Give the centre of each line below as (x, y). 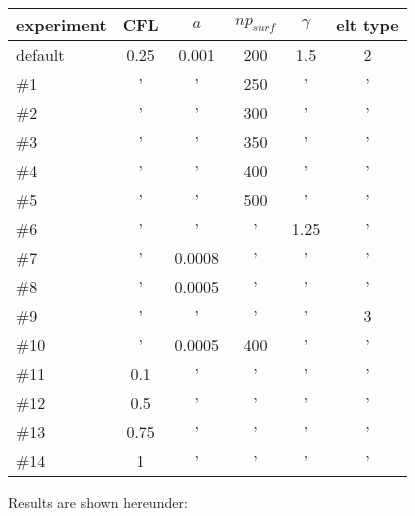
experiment (61, 24)
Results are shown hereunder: (98, 502)
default (40, 54)
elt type (367, 24)
